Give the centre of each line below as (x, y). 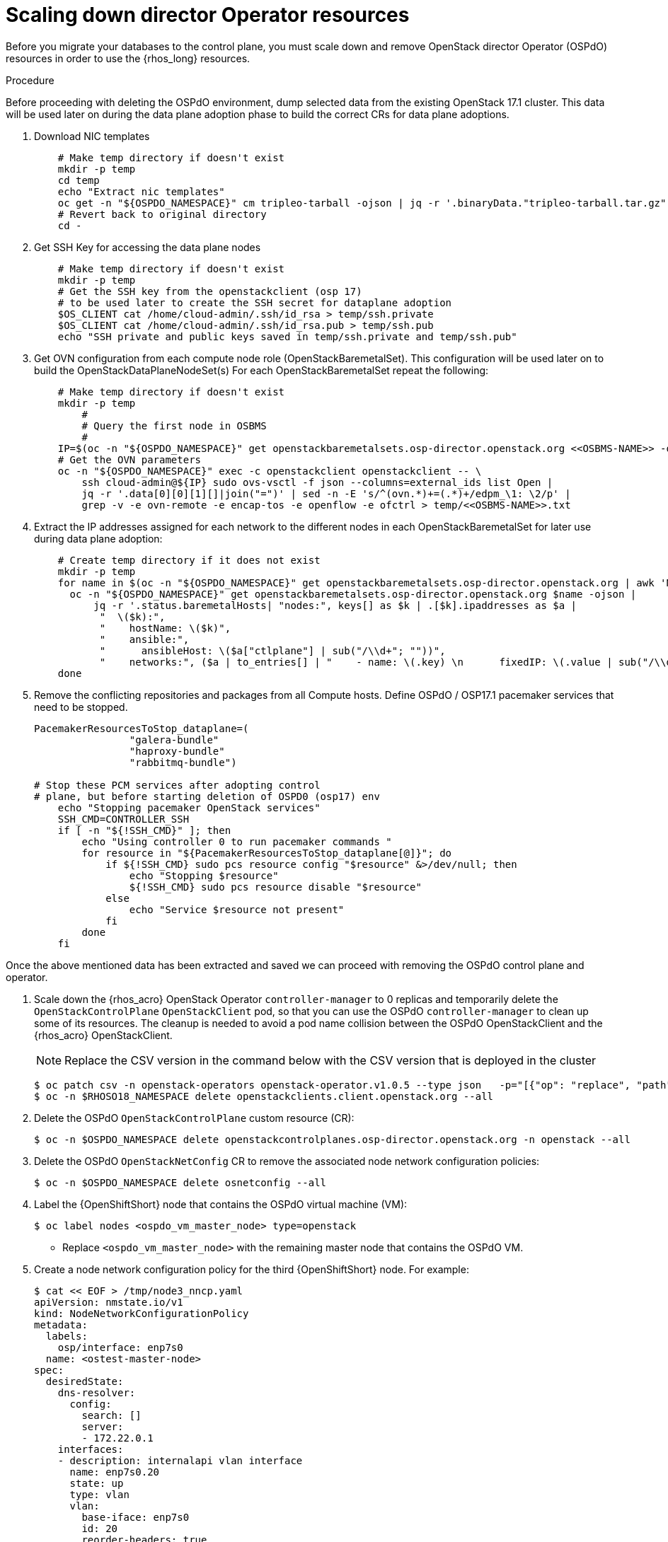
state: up (97, 1483)
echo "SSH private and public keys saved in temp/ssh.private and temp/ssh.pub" (287, 336)
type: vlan (99, 1494)
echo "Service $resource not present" (237, 909)
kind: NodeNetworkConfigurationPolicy (142, 1313)
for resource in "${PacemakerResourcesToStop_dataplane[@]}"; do (267, 853)
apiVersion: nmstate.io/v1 (109, 1302)
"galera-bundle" (174, 740)
